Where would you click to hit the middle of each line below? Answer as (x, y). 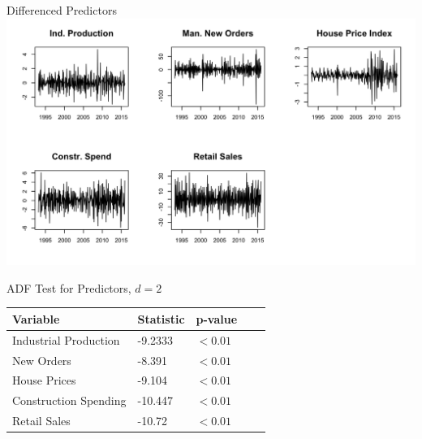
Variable (36, 318)
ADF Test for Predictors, (69, 287)
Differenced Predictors (62, 10)
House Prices (44, 380)
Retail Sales (41, 421)
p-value (217, 318)
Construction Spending (69, 400)
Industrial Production (66, 339)
